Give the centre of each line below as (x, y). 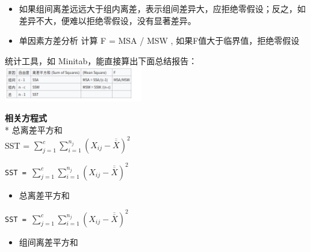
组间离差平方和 (48, 241)
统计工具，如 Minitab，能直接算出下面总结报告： (101, 60)
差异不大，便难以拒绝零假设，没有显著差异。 (107, 20)
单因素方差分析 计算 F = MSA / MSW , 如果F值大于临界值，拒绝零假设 (159, 40)
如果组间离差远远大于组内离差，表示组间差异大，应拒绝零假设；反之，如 (162, 8)
